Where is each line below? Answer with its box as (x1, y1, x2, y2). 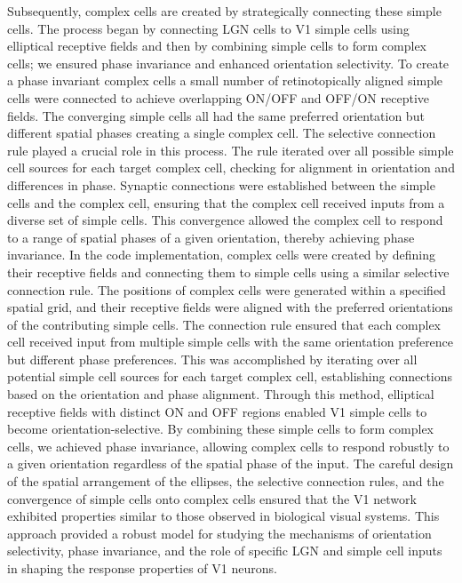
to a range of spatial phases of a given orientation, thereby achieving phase (7, 228, 415, 246)
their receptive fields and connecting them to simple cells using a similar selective (7, 262, 450, 281)
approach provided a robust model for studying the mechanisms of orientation (7, 523, 432, 542)
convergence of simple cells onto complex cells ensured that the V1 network (7, 489, 417, 507)
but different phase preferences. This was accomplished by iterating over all (7, 349, 418, 368)
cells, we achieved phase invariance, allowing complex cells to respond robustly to (7, 436, 450, 455)
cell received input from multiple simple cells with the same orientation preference (7, 332, 454, 351)
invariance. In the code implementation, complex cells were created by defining (7, 245, 435, 264)
